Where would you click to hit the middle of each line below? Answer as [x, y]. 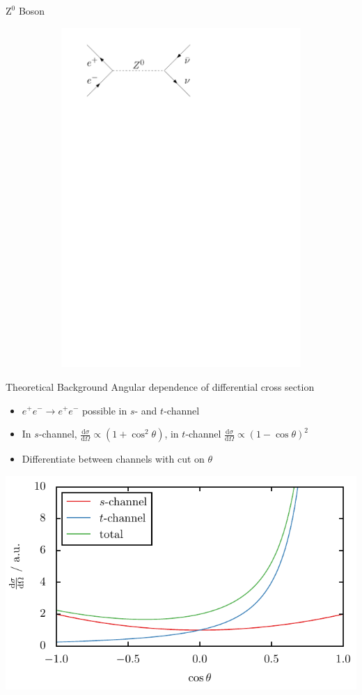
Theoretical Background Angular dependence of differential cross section [160, 386]
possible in [104, 410]
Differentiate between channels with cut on [113, 459]
